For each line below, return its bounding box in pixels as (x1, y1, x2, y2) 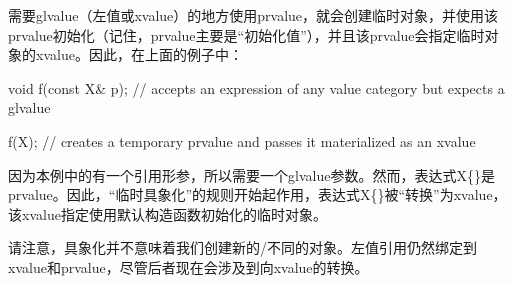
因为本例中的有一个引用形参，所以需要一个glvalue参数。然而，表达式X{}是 (8, 164, 495, 185)
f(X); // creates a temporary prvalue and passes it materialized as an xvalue (8, 130, 476, 151)
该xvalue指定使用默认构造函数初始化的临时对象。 (8, 203, 327, 224)
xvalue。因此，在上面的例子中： (35, 44, 243, 65)
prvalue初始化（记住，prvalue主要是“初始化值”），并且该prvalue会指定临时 (8, 24, 485, 45)
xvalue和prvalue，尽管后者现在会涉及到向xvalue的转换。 (8, 256, 369, 277)
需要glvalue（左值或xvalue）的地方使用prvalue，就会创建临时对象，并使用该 (8, 5, 499, 25)
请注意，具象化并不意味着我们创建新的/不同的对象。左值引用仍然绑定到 (8, 237, 477, 258)
